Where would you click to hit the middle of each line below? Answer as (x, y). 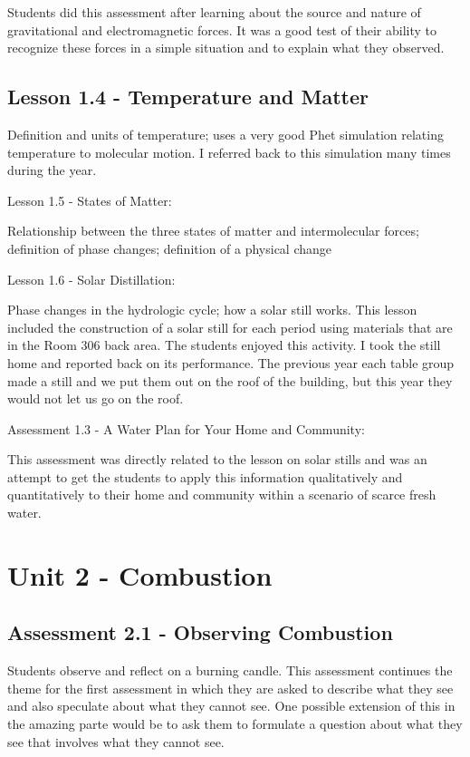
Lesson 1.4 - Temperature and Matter (188, 97)
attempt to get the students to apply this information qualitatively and (205, 476)
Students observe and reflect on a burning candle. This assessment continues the (230, 670)
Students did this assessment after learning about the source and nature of (214, 12)
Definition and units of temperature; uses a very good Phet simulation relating (225, 134)
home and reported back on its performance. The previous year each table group (231, 362)
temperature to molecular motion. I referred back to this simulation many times (229, 152)
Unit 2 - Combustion (140, 574)
